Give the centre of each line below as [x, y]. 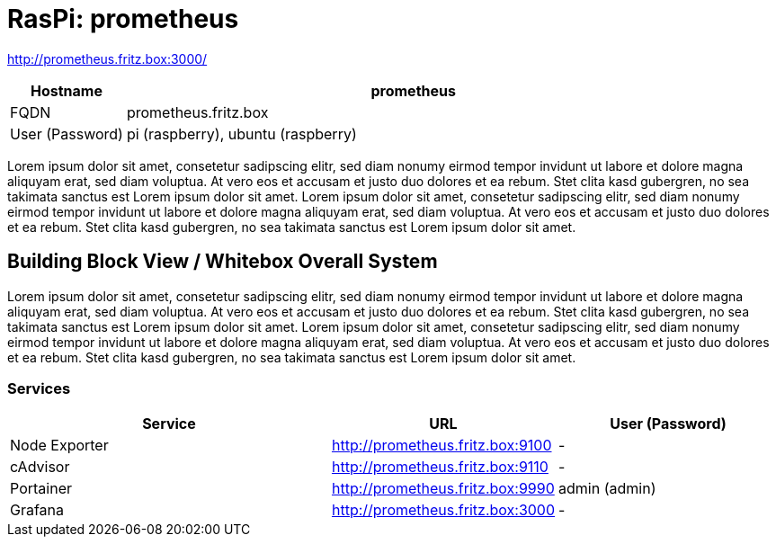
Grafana [37, 510]
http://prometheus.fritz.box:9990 [443, 489]
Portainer [41, 489]
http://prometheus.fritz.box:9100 [442, 446]
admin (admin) [607, 489]
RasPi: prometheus [123, 19]
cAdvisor [40, 467]
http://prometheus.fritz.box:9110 [440, 467]
